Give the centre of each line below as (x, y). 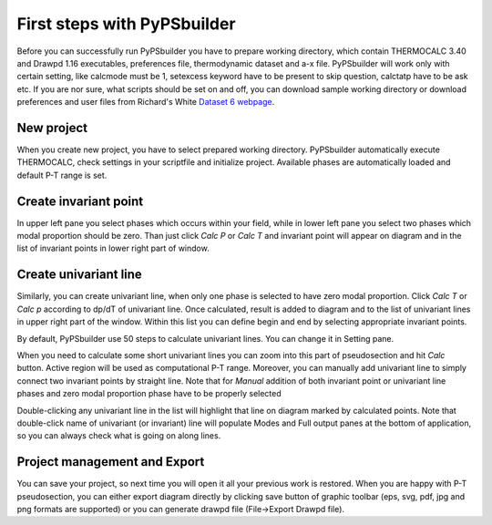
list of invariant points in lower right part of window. (113, 248)
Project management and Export (111, 462)
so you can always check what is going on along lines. (119, 436)
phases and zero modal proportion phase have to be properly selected (149, 394)
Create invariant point (80, 201)
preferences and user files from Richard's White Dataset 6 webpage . (146, 102)
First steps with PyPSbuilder (126, 24)
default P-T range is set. (62, 175)
